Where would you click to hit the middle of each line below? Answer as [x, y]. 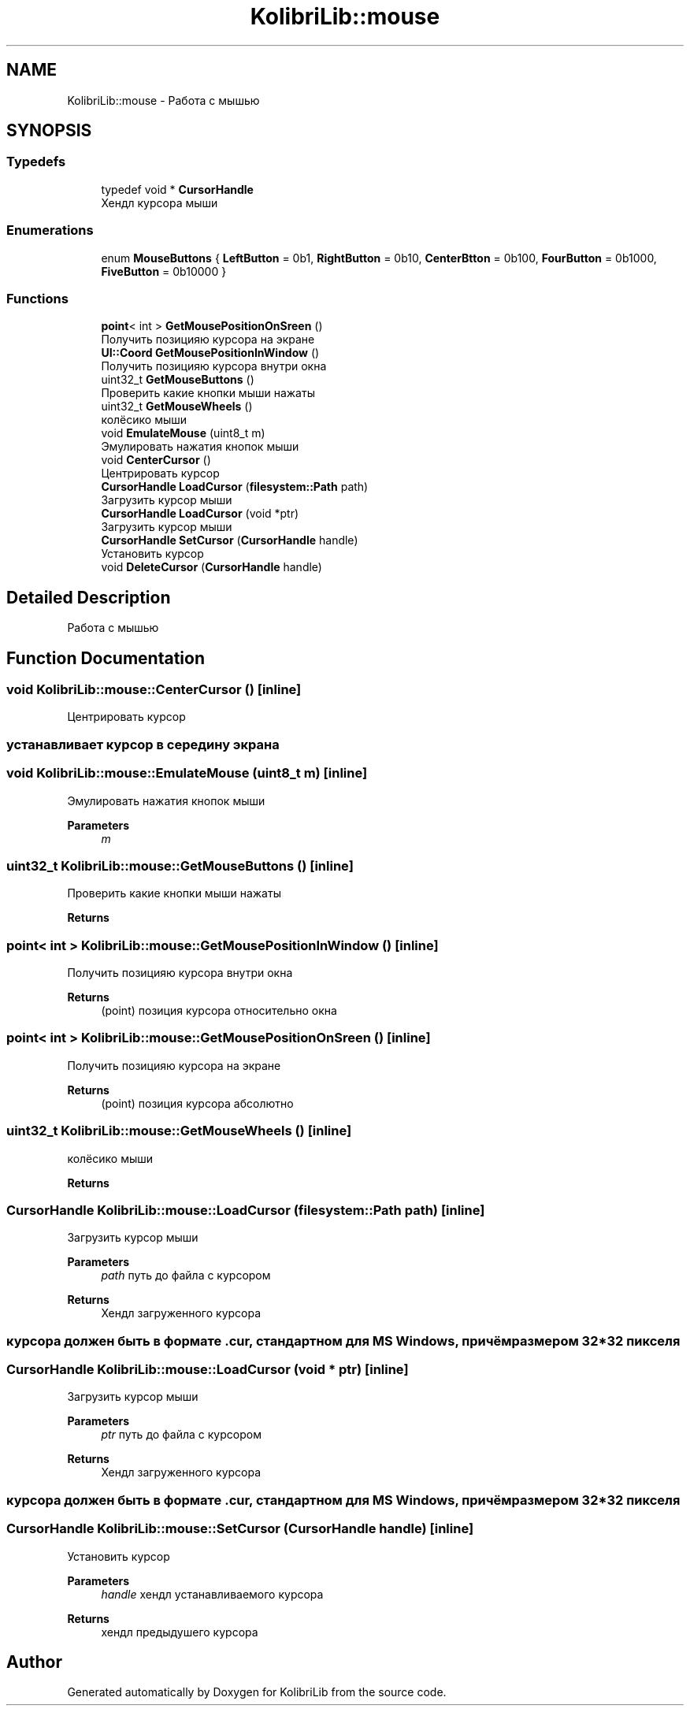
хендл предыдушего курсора [180, 1632]
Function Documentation [106, 658]
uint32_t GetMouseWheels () [177, 407]
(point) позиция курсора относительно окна [219, 1010]
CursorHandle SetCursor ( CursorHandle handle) [230, 540]
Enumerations [50, 230]
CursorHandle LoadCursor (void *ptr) [200, 514]
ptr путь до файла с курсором [181, 1435]
